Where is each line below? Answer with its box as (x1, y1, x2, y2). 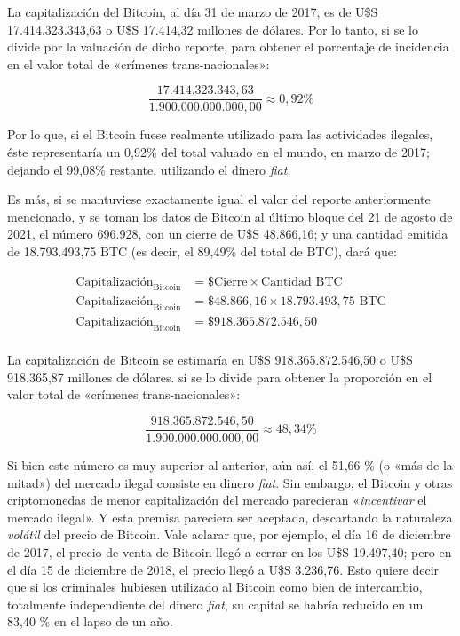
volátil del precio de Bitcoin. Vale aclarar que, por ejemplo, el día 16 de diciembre (7, 525, 451, 544)
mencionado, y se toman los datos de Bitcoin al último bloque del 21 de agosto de (7, 207, 453, 225)
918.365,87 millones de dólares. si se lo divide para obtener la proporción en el (7, 367, 432, 386)
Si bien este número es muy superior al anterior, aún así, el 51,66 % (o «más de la (7, 455, 453, 474)
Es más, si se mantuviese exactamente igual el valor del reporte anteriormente (7, 190, 431, 208)
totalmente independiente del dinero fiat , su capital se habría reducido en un (7, 594, 424, 613)
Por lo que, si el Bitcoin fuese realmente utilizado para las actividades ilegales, (7, 125, 433, 144)
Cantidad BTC (261, 275, 343, 288)
